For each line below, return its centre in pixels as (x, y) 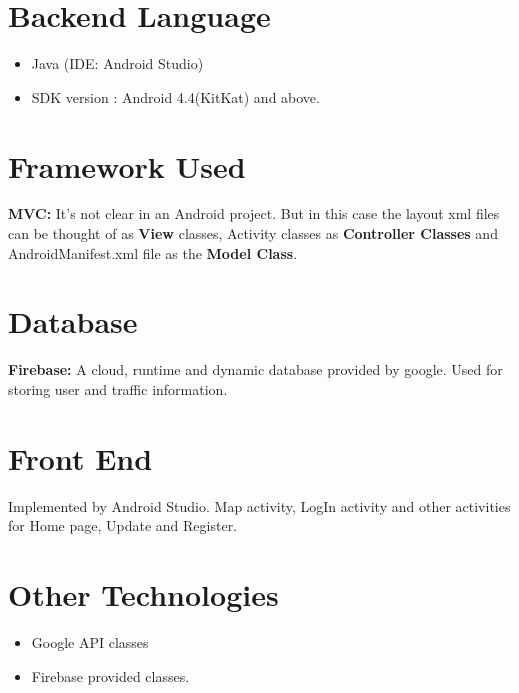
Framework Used (127, 165)
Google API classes (90, 641)
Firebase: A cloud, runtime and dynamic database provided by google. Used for (255, 369)
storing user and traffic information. (118, 388)
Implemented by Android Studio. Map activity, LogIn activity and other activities (259, 505)
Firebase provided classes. (110, 675)
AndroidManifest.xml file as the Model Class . (153, 252)
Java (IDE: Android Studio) (117, 63)
